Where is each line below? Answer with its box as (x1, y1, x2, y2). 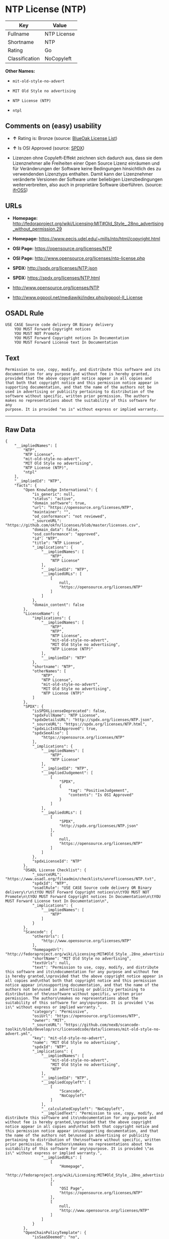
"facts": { (14, 483, 37, 488)
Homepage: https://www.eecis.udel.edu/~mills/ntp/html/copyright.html (12, 235, 160, 242)
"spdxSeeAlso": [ (32, 731, 69, 736)
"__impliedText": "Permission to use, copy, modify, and (41, 1111, 163, 1116)
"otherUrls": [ (32, 934, 64, 939)
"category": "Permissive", (32, 1009, 89, 1014)
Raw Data (5, 425, 36, 434)
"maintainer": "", (32, 509, 71, 514)
